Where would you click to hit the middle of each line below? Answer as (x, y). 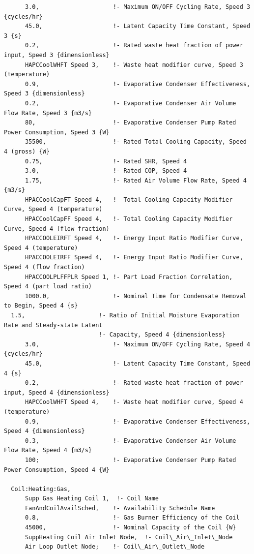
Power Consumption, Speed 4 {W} (57, 470)
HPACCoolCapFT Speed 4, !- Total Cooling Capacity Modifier (129, 200)
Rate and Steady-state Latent (53, 325)
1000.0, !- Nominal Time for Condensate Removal (136, 296)
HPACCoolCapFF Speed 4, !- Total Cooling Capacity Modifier (129, 219)
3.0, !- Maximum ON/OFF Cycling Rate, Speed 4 (138, 344)
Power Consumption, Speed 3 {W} (57, 132)
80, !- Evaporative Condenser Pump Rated (130, 123)
